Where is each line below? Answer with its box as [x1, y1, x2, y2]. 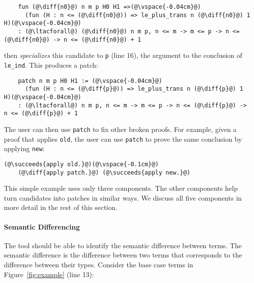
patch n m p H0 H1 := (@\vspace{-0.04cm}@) [18, 77, 163, 84]
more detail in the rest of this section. [4, 202, 117, 212]
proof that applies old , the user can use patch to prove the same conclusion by [4, 133, 242, 144]
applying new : [4, 143, 45, 154]
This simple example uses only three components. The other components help [4, 183, 238, 193]
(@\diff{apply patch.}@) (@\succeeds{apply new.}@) [18, 169, 191, 176]
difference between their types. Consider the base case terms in [4, 259, 194, 269]
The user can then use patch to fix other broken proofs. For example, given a [4, 124, 237, 134]
